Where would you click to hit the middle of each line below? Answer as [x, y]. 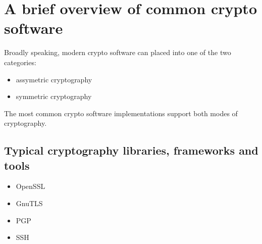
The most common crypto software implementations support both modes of [121, 113]
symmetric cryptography [54, 96]
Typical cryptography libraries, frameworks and [131, 150]
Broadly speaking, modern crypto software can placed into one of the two [118, 52]
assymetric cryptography [54, 79]
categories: [20, 62]
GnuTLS [29, 203]
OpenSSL [31, 186]
